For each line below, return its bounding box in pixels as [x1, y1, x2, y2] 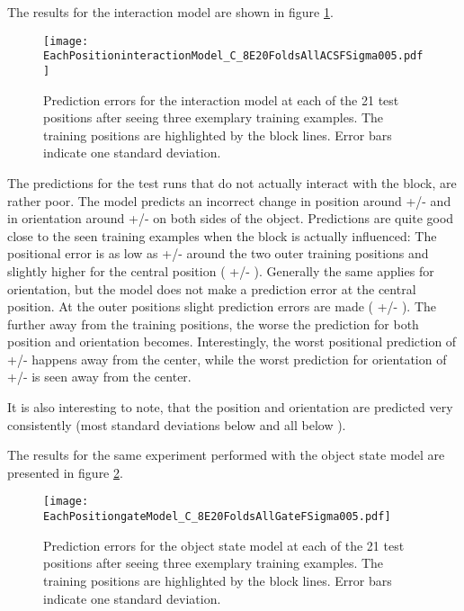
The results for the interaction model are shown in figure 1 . [7, 3, 334, 21]
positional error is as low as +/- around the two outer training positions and [7, 244, 429, 263]
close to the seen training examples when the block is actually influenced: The [7, 226, 437, 245]
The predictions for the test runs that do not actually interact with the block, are [7, 173, 457, 192]
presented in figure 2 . [7, 463, 123, 481]
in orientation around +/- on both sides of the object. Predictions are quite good [7, 209, 454, 228]
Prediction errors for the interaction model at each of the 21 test [43, 90, 399, 109]
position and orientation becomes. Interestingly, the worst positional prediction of [7, 332, 457, 351]
